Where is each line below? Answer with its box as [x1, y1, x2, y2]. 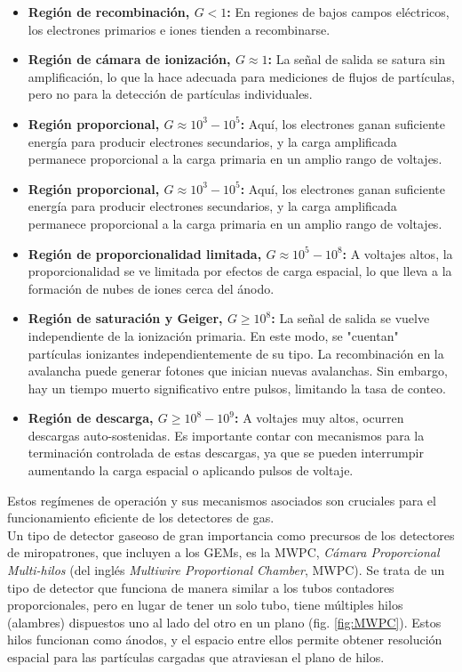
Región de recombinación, [28, 3, 190, 20]
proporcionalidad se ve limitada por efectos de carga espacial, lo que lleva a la [28, 262, 452, 280]
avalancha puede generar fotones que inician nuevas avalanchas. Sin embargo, [28, 361, 448, 380]
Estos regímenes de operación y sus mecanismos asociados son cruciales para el [7, 490, 436, 509]
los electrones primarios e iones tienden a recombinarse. [28, 20, 331, 38]
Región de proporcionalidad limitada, [28, 244, 262, 263]
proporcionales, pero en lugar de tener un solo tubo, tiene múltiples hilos [7, 595, 403, 614]
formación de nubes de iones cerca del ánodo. [28, 279, 275, 297]
